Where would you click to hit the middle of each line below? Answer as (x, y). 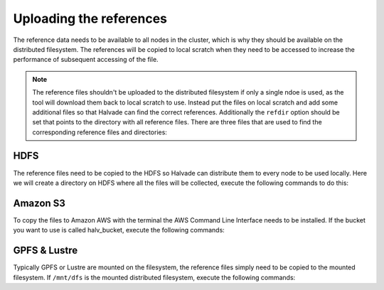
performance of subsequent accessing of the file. (86, 60)
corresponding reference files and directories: (100, 132)
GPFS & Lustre (46, 251)
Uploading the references (90, 18)
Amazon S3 (39, 203)
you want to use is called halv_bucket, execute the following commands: (119, 230)
